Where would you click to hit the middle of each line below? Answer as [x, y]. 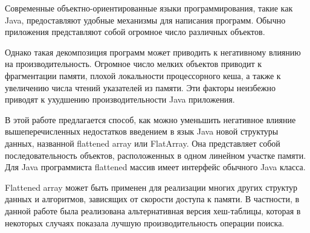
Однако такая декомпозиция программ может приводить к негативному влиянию [153, 52]
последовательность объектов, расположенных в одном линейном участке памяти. [156, 155]
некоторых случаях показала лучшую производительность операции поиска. [145, 222]
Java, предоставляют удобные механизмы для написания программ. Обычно [145, 20]
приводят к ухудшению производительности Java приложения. [120, 99]
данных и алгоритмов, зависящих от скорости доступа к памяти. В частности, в [152, 199]
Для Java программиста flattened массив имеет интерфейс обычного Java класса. [155, 167]
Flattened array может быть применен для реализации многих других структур [151, 187]
